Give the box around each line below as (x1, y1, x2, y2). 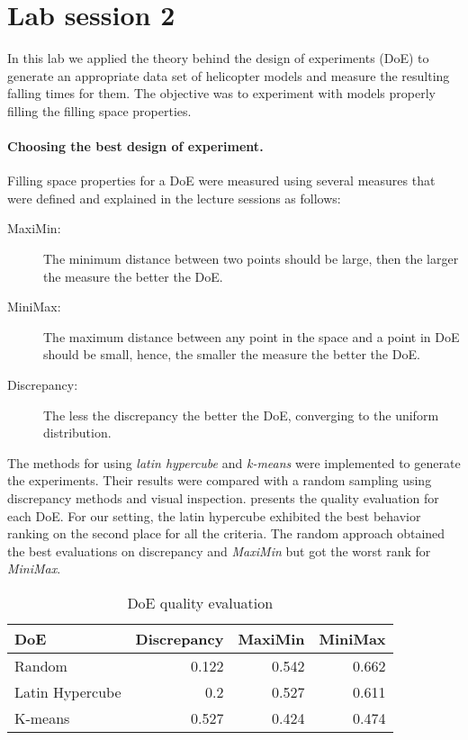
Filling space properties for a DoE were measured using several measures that (7, 171, 436, 190)
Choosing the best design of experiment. (7, 137, 264, 156)
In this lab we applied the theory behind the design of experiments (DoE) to (7, 49, 429, 68)
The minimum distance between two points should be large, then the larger (43, 249, 459, 268)
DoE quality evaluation (127, 591, 274, 613)
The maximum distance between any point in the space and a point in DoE (43, 327, 460, 346)
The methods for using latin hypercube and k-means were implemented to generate (7, 453, 461, 472)
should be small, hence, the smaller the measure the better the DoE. (43, 345, 420, 364)
